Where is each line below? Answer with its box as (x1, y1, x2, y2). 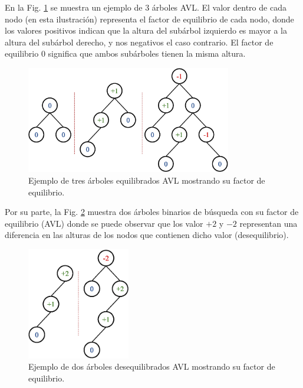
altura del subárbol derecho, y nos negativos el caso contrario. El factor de (5, 35, 274, 48)
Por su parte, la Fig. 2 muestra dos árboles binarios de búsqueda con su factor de (5, 206, 299, 218)
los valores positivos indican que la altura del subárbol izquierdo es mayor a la (5, 24, 287, 37)
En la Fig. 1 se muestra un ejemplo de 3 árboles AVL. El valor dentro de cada (5, 1, 286, 13)
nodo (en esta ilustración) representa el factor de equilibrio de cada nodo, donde (5, 12, 294, 25)
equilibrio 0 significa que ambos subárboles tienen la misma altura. (5, 47, 246, 60)
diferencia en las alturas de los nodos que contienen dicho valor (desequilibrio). (5, 229, 289, 241)
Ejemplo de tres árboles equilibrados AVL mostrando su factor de (28, 174, 265, 186)
